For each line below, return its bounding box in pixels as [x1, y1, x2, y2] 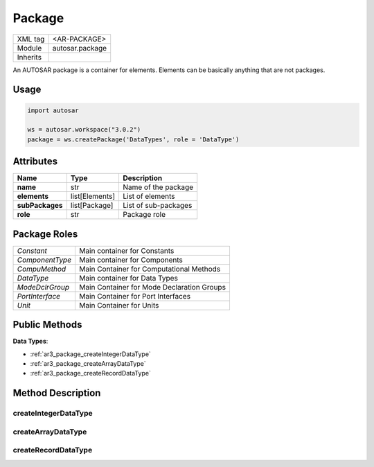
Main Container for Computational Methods [79, 264, 221, 274]
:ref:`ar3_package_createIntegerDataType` [30, 350, 152, 358]
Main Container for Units [79, 300, 159, 310]
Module [17, 43, 42, 53]
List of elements [122, 191, 175, 201]
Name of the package [122, 182, 194, 192]
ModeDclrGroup [17, 282, 69, 292]
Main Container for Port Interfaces [79, 291, 190, 301]
